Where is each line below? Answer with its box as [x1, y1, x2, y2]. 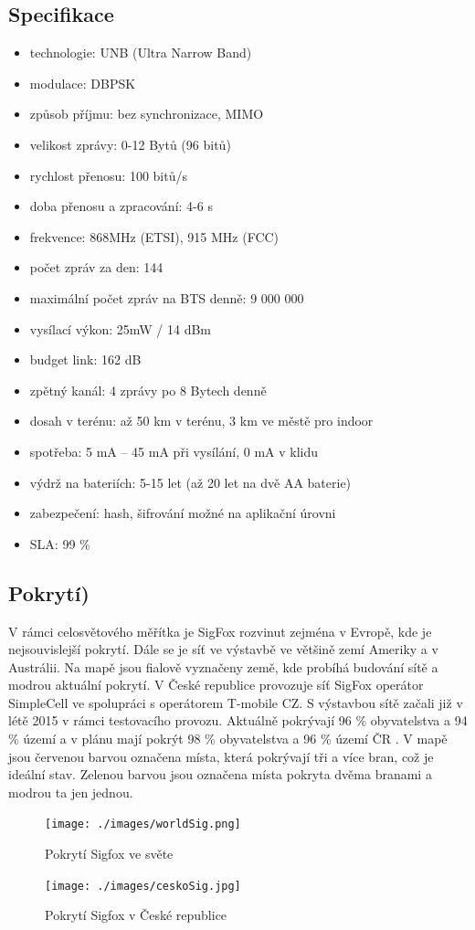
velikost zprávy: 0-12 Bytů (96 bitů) [29, 134, 231, 153]
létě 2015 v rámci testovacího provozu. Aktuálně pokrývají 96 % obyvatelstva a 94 [8, 711, 468, 730]
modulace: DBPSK [29, 73, 136, 92]
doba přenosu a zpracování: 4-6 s [29, 196, 213, 216]
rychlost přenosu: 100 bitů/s [29, 165, 188, 185]
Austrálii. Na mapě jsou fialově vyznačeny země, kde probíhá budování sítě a [8, 657, 438, 676]
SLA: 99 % [29, 534, 90, 553]
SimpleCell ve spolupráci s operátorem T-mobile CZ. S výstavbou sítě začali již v [8, 692, 463, 712]
